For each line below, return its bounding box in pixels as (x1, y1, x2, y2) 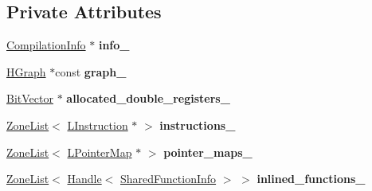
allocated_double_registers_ (66, 90, 230, 107)
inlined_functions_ (256, 170, 366, 187)
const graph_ (55, 63, 127, 80)
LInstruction (67, 116, 128, 133)
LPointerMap (67, 143, 132, 160)
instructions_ (159, 116, 236, 133)
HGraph (6, 63, 46, 80)
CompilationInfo (6, 37, 86, 53)
